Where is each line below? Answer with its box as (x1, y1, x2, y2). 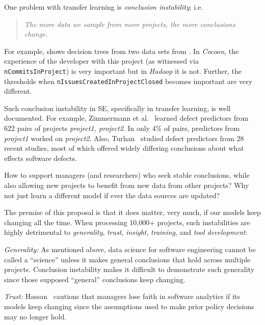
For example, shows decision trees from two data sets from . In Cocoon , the (4, 45, 239, 56)
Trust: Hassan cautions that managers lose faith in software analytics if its (4, 291, 240, 302)
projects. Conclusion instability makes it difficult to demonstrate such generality (4, 264, 254, 275)
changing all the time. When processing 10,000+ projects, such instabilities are (4, 216, 250, 227)
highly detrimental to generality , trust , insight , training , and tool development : (4, 227, 248, 237)
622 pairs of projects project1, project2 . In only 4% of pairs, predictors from (4, 123, 240, 133)
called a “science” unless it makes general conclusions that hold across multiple (4, 254, 251, 264)
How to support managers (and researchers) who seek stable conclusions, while (4, 170, 250, 180)
